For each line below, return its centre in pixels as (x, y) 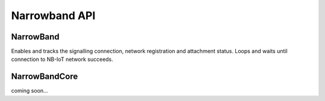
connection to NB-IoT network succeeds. (62, 59)
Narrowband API (53, 16)
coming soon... (29, 91)
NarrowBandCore (45, 77)
